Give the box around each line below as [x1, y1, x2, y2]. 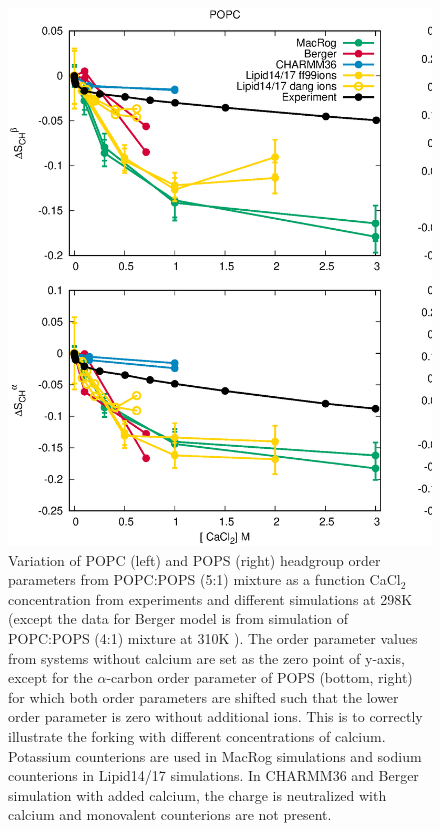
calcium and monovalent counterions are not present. [8, 804, 332, 825]
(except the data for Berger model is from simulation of [8, 608, 348, 629]
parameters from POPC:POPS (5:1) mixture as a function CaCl [8, 569, 401, 590]
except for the [8, 667, 93, 688]
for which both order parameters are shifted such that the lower [8, 686, 399, 707]
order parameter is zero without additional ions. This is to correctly [8, 706, 423, 727]
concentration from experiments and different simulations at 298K [8, 588, 413, 609]
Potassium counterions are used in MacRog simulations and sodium [8, 745, 422, 766]
